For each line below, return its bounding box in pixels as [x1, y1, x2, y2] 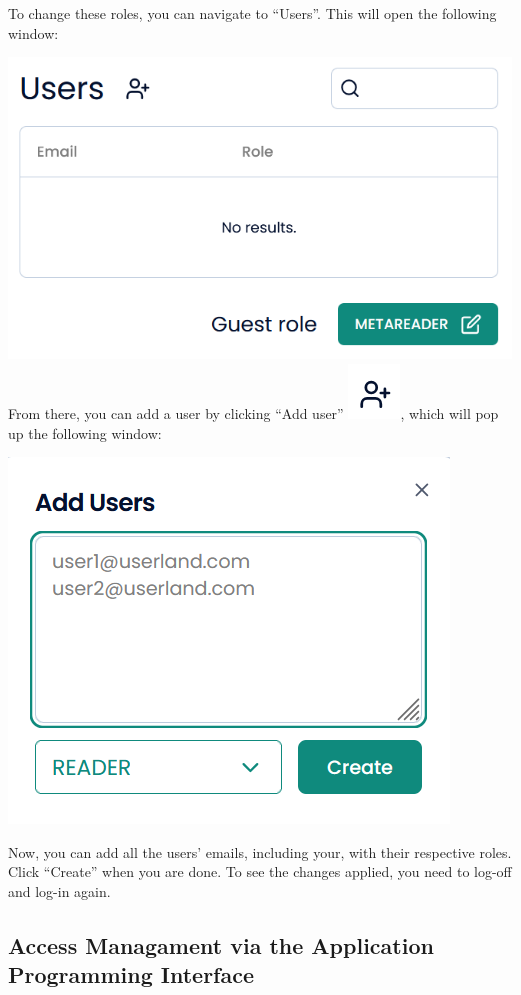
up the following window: [8, 422, 162, 443]
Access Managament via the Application [8, 929, 434, 960]
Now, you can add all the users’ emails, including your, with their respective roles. [8, 841, 512, 862]
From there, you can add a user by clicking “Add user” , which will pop [8, 403, 499, 424]
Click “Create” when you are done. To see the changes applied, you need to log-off [8, 861, 512, 882]
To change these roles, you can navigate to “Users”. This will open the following [8, 3, 497, 23]
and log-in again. [8, 880, 111, 901]
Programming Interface [8, 959, 254, 990]
